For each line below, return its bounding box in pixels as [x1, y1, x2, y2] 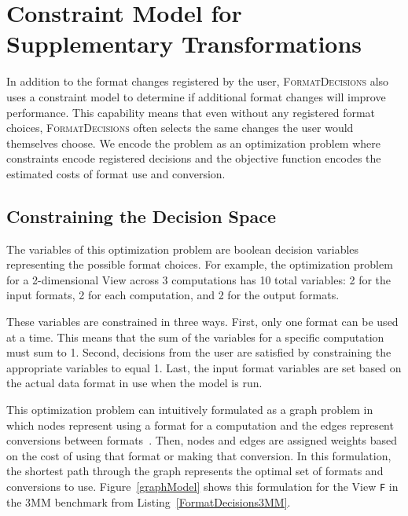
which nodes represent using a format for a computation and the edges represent [6, 416, 394, 433]
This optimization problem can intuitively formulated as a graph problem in [6, 401, 373, 418]
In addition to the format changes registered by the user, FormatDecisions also [6, 73, 389, 90]
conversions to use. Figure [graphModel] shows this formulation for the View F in [6, 478, 399, 494]
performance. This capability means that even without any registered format [6, 104, 376, 120]
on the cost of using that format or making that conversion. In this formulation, [6, 447, 391, 463]
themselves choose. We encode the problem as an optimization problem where [6, 134, 380, 151]
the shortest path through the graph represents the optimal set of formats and [6, 463, 384, 479]
